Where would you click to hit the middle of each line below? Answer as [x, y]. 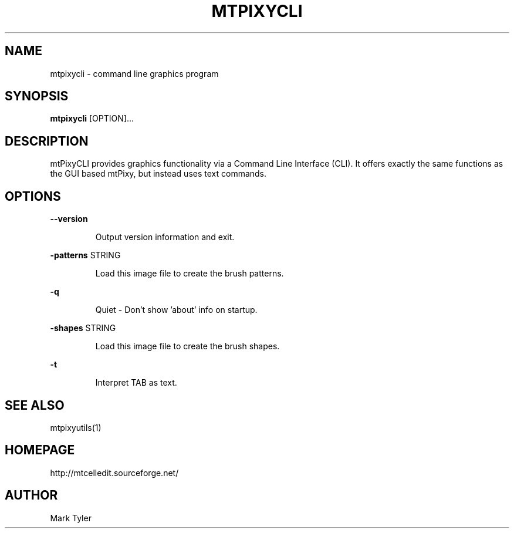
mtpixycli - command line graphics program [134, 73]
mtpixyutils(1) [76, 427]
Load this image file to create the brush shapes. [187, 346]
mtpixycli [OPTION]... [92, 119]
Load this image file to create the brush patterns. [190, 274]
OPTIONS [33, 196]
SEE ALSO [35, 405]
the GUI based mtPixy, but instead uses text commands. [158, 174]
